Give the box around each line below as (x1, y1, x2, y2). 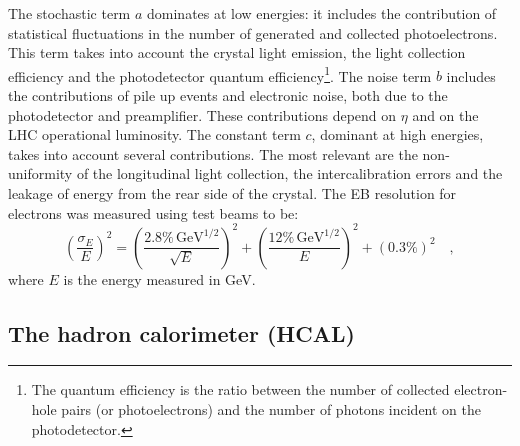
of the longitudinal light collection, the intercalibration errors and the (76, 163, 503, 184)
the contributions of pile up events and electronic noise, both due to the (8, 85, 448, 106)
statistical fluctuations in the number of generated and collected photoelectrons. (8, 22, 498, 43)
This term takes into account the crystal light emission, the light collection (8, 42, 466, 63)
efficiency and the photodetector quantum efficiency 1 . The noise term (8, 62, 432, 86)
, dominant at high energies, (311, 124, 484, 145)
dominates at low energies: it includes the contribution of (147, 3, 497, 23)
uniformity (8, 163, 73, 184)
